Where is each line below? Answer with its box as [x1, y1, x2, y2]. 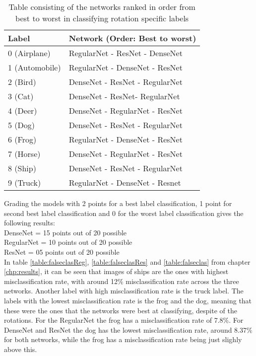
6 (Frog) [8, 134, 37, 145]
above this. [4, 344, 37, 354]
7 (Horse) [8, 148, 41, 159]
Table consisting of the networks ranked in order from [8, 1, 195, 12]
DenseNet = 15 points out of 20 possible [4, 227, 127, 237]
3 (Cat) [8, 90, 34, 102]
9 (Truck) [8, 177, 41, 188]
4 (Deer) [8, 105, 37, 116]
